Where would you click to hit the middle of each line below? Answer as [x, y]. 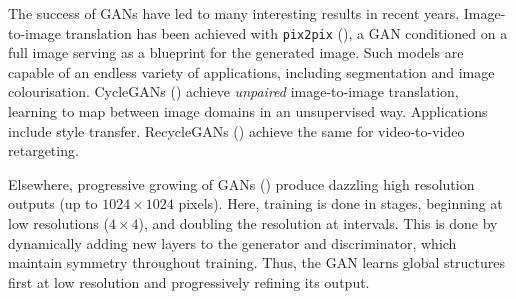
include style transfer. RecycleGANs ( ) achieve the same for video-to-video [236, 130]
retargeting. [43, 150]
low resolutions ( [58, 223]
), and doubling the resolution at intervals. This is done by [318, 223]
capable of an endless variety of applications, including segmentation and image [251, 71]
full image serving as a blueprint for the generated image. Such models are [236, 52]
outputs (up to [53, 203]
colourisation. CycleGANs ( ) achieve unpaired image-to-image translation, [233, 91]
